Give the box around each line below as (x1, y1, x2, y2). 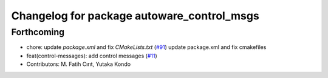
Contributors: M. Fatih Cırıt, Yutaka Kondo (26, 60, 131, 68)
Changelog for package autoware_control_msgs (11, 9, 259, 22)
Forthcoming (11, 27, 65, 37)
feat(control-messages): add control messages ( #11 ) (26, 52, 157, 59)
